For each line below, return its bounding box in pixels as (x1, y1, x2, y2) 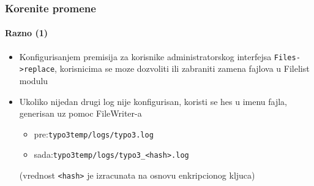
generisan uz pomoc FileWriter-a (19, 107, 142, 120)
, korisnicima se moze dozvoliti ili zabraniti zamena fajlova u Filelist (54, 62, 310, 75)
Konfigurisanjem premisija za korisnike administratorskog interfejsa (19, 50, 272, 63)
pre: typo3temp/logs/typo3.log (34, 127, 154, 140)
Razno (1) (5, 26, 48, 39)
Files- (274, 53, 301, 62)
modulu (19, 74, 48, 87)
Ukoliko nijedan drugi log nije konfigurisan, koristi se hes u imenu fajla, (19, 95, 288, 107)
